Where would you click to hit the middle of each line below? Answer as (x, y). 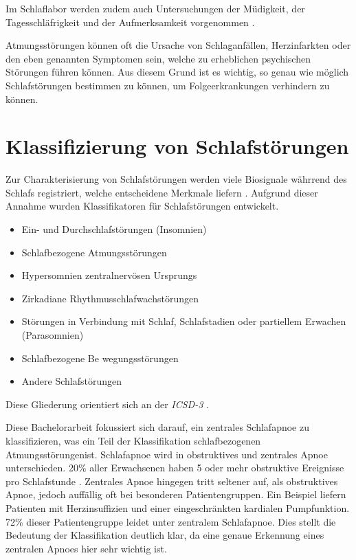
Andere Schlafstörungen (72, 381)
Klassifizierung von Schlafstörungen (177, 146)
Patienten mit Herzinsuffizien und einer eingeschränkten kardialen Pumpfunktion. (178, 507)
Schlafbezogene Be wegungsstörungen (100, 358)
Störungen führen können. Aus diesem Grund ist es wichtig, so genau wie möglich (177, 72)
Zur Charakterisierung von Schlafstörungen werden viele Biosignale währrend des (176, 179)
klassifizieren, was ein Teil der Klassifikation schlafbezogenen (133, 440)
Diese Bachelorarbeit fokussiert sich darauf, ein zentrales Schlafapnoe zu (157, 427)
